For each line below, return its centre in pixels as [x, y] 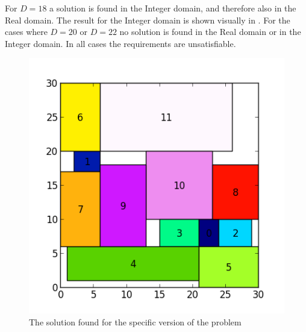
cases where [26, 32]
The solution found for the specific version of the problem [135, 321]
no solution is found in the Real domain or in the [210, 32]
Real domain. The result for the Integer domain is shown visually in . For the [148, 20]
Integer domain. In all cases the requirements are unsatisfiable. [120, 43]
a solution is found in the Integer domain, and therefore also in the [173, 8]
